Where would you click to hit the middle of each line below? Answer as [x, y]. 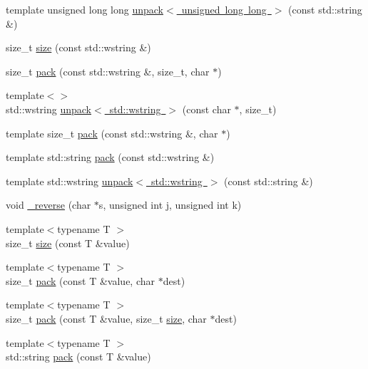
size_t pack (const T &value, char [80, 280]
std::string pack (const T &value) [78, 357]
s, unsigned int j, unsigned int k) [170, 205]
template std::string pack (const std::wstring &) [110, 157]
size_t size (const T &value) [68, 243]
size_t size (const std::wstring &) [78, 47]
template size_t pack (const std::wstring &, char [112, 133]
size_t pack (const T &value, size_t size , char [106, 318]
